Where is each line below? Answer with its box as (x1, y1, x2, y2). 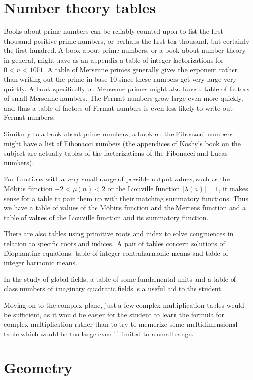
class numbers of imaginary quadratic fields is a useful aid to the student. (4, 283, 223, 293)
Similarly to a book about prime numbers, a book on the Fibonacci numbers (4, 129, 233, 139)
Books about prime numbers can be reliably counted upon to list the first (4, 26, 223, 36)
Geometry (4, 357, 73, 377)
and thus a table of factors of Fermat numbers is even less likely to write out (4, 102, 233, 112)
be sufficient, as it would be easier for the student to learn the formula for (4, 309, 224, 319)
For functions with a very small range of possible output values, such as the (4, 174, 230, 184)
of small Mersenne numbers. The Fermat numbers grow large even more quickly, (4, 93, 243, 103)
